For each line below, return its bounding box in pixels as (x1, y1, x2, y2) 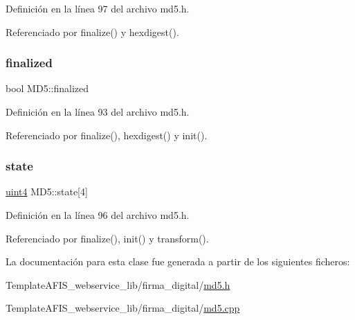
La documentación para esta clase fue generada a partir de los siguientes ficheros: (6, 254, 350, 269)
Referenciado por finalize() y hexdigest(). (6, 24, 179, 39)
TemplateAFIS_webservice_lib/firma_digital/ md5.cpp (6, 301, 240, 315)
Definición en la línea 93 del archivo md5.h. (6, 105, 190, 118)
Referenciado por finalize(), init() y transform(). (6, 231, 209, 245)
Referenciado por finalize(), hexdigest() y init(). (6, 127, 208, 142)
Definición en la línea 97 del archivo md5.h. (6, 1, 190, 15)
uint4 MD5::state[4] (6, 184, 88, 199)
